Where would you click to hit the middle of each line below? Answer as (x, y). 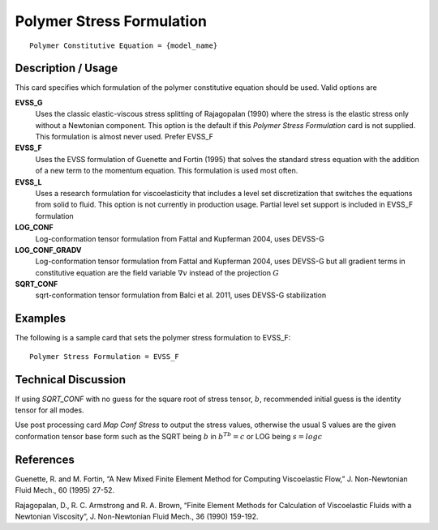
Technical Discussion (70, 380)
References (45, 459)
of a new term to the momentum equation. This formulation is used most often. (167, 171)
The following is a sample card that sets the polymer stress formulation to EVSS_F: (153, 338)
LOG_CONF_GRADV (48, 250)
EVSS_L (28, 182)
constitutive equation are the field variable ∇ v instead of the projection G (157, 272)
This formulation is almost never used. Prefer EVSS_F (125, 137)
